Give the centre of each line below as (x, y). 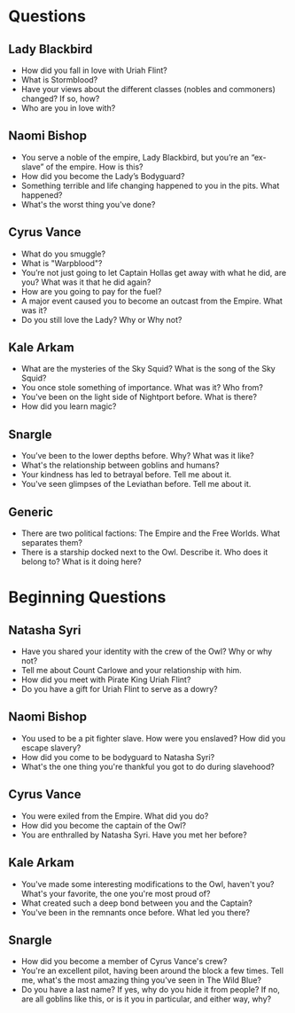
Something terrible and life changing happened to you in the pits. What (150, 185)
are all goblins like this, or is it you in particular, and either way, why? (146, 999)
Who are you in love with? (68, 108)
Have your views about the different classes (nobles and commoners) (148, 89)
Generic (31, 512)
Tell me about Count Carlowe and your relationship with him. (132, 671)
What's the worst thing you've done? (88, 204)
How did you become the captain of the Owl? (104, 825)
